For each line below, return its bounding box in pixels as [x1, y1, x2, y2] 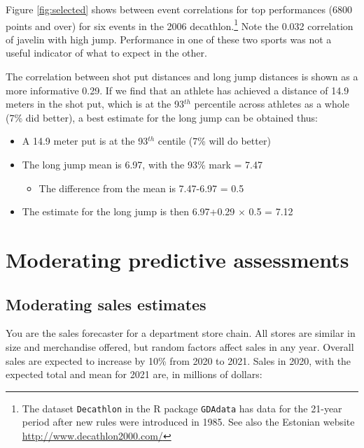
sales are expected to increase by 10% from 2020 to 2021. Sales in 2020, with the [6, 353, 351, 368]
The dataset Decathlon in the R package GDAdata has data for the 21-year [22, 400, 342, 415]
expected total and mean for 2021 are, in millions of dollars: [6, 367, 262, 382]
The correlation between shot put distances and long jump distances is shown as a [6, 69, 358, 84]
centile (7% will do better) [157, 133, 271, 148]
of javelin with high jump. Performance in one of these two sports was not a [6, 31, 332, 46]
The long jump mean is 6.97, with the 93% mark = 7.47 [22, 157, 262, 171]
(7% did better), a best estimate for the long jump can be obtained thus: [6, 110, 318, 124]
